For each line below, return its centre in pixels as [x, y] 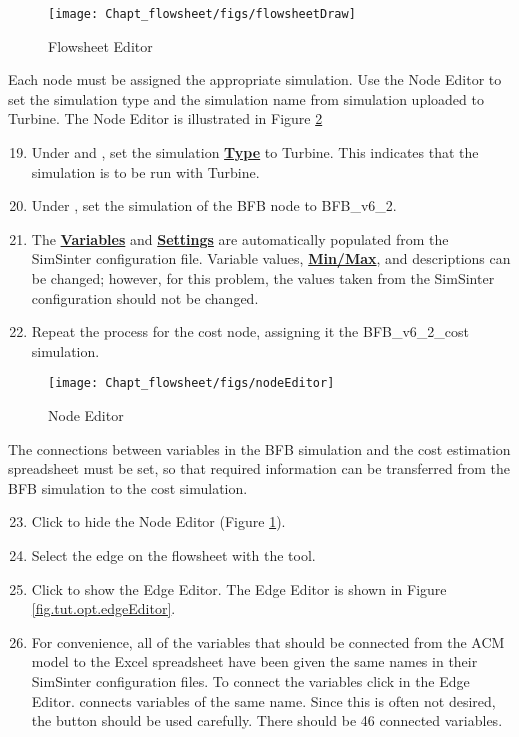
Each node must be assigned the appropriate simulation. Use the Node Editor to [255, 79]
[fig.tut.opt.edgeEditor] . [103, 608]
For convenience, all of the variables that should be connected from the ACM [268, 641]
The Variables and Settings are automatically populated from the [240, 238]
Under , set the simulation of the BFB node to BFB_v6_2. [214, 205]
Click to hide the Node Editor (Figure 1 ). [158, 521]
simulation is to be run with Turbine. [145, 171]
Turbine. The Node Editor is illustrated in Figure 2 [165, 118]
